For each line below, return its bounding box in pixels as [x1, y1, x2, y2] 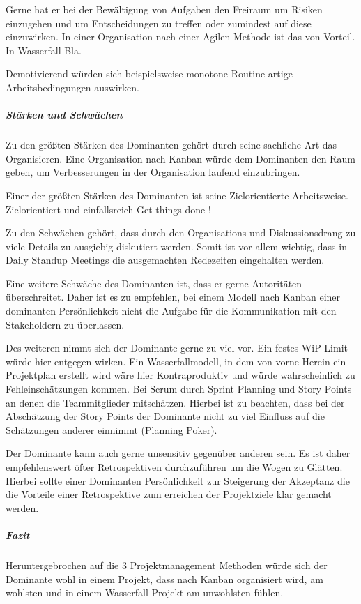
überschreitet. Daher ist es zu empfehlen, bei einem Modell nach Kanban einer [6, 289, 341, 304]
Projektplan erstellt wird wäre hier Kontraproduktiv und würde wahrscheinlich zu [6, 368, 355, 382]
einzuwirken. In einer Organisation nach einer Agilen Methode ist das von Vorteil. [6, 29, 355, 44]
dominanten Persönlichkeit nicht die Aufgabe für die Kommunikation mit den [6, 303, 337, 318]
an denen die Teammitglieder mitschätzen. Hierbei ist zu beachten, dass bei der [6, 395, 345, 409]
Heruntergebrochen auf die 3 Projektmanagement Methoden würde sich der [6, 557, 328, 572]
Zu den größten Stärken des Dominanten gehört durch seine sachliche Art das [6, 137, 337, 152]
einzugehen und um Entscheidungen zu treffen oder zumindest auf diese [6, 15, 312, 30]
